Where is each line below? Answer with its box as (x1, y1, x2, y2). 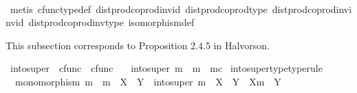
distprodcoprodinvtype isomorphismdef (28, 15, 195, 29)
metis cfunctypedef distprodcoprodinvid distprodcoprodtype (10, 1, 268, 16)
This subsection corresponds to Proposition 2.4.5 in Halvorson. (6, 38, 270, 52)
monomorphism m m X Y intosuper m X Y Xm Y (14, 74, 281, 88)
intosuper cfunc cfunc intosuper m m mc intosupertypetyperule (10, 61, 323, 75)
